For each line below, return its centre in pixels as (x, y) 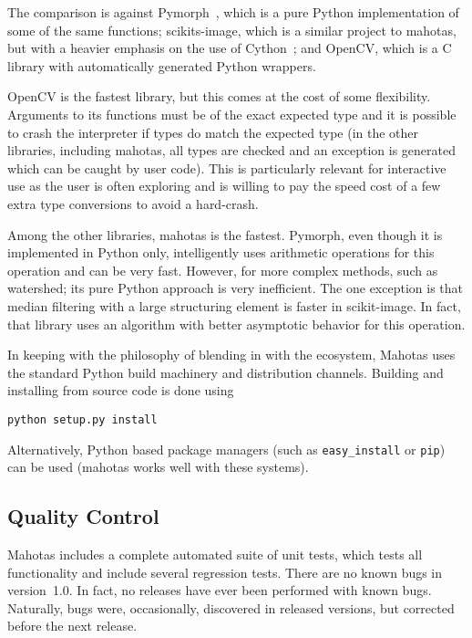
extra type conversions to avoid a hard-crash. (133, 203)
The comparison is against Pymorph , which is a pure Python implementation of (233, 12)
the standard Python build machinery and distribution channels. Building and (226, 372)
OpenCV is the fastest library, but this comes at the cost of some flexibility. (219, 96)
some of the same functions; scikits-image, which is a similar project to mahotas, (232, 30)
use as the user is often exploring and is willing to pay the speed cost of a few (224, 186)
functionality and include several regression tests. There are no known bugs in (225, 572)
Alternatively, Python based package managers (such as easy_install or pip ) (226, 449)
